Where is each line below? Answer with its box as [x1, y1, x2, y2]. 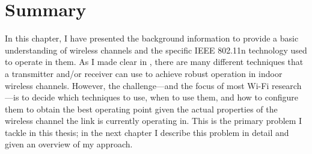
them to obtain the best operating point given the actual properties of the [5, 102, 278, 115]
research [271, 79, 302, 91]
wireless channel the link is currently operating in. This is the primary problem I [5, 114, 302, 127]
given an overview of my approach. [5, 138, 133, 150]
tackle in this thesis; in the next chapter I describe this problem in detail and [5, 126, 289, 138]
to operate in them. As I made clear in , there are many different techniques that [5, 55, 304, 68]
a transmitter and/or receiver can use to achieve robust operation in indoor [5, 67, 283, 79]
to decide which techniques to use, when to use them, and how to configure [22, 91, 298, 103]
